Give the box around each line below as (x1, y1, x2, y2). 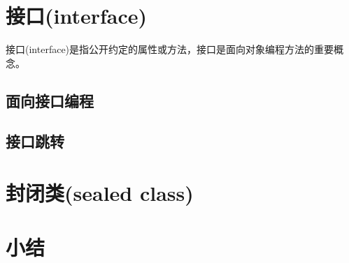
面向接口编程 (6, 89, 94, 111)
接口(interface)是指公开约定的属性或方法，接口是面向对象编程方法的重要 (6, 42, 334, 57)
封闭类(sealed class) (6, 179, 194, 207)
